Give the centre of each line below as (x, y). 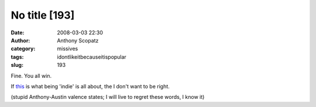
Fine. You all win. (31, 76)
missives (68, 49)
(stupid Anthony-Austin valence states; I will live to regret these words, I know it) (108, 97)
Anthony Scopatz (78, 40)
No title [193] (43, 15)
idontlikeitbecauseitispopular (92, 57)
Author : (20, 40)
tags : (17, 57)
